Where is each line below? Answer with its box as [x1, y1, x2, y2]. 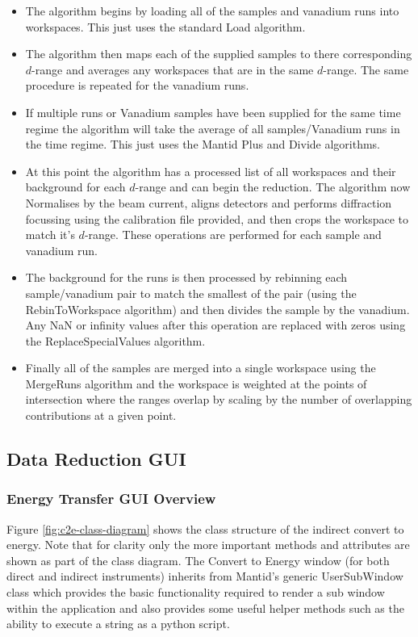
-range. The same [323, 61, 409, 78]
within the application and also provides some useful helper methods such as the [6, 599, 404, 616]
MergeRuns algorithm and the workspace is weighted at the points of [25, 375, 367, 392]
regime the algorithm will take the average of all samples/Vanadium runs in [25, 119, 400, 136]
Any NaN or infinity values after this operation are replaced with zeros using [25, 316, 406, 333]
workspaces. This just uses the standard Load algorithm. [25, 18, 306, 35]
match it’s [25, 226, 75, 243]
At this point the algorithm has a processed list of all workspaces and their [25, 162, 396, 179]
